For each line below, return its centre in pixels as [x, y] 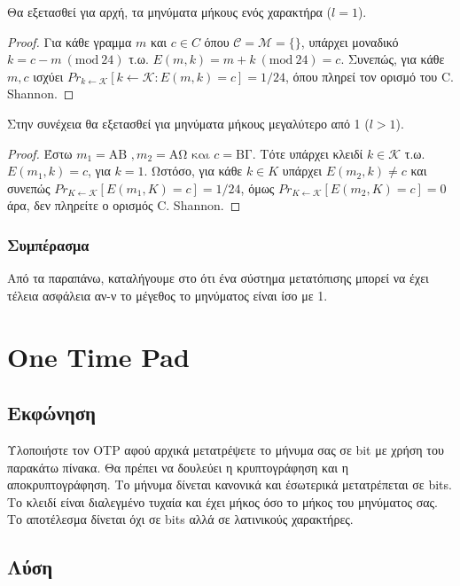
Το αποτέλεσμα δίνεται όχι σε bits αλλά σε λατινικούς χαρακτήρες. [180, 519]
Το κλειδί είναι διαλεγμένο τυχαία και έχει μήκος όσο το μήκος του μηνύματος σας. [222, 501]
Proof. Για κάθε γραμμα [70, 41]
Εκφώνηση [52, 413]
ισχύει [48, 76]
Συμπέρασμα [48, 244]
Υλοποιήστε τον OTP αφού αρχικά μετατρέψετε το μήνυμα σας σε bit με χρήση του [226, 449]
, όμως [257, 188]
